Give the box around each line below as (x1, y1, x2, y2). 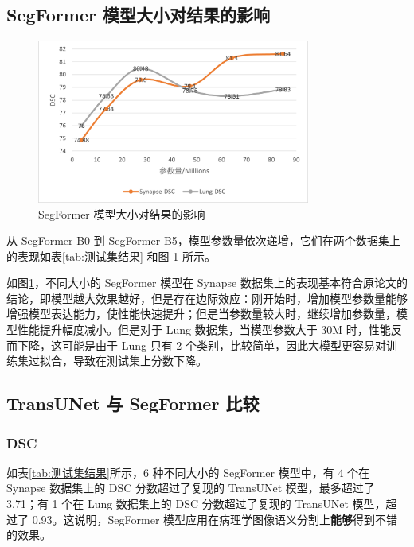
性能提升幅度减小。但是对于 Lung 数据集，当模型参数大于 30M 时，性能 (17, 321, 391, 338)
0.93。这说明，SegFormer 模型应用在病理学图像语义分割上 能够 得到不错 (32, 510, 398, 527)
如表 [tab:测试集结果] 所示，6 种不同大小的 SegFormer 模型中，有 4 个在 (6, 464, 370, 480)
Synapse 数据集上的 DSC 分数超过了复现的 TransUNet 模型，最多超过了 (6, 479, 375, 496)
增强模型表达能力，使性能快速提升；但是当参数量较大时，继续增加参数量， (6, 305, 396, 322)
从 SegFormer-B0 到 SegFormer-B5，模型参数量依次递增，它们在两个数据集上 (6, 232, 400, 249)
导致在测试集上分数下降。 (72, 352, 207, 369)
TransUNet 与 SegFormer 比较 (6, 391, 260, 416)
